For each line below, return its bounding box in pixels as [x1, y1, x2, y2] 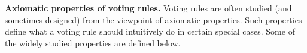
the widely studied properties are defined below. [5, 36, 181, 49]
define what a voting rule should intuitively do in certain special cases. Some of [5, 25, 295, 38]
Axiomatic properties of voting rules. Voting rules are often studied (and [5, 2, 292, 14]
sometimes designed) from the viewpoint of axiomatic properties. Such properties [5, 13, 302, 26]
